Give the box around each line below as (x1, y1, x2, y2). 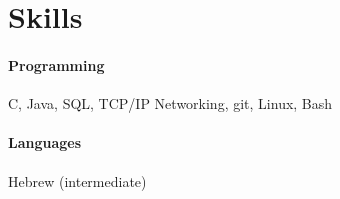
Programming (8, 54, 105, 75)
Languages (8, 132, 82, 153)
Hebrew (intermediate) (8, 170, 147, 191)
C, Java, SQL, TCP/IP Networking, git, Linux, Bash (8, 93, 333, 114)
